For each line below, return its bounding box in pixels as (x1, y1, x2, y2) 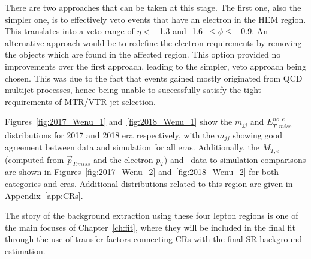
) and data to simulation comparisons (164, 153, 306, 165)
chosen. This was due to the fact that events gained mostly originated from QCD (5, 71, 303, 84)
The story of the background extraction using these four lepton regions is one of (5, 209, 298, 222)
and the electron (93, 153, 153, 165)
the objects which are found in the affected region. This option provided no (5, 48, 281, 61)
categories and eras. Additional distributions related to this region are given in (5, 177, 293, 190)
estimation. (5, 245, 46, 257)
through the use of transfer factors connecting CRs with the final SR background (5, 233, 302, 245)
